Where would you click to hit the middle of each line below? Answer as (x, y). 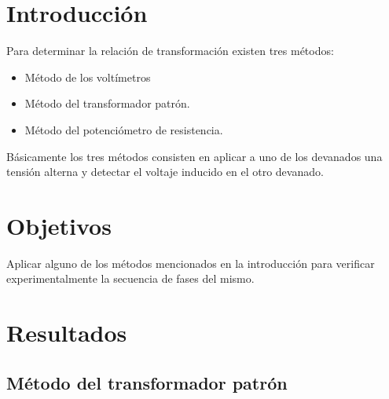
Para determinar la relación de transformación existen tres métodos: (170, 51)
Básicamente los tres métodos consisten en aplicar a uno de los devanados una (194, 156)
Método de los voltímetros (88, 77)
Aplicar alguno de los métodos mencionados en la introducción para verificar (191, 263)
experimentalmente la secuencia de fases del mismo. (130, 278)
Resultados (67, 333)
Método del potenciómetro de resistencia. (124, 129)
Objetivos (59, 225)
